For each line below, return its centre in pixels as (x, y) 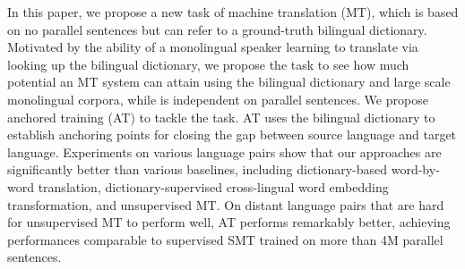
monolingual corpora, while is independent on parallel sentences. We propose (218, 99)
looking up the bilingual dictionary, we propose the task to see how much (208, 64)
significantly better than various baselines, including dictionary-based (198, 169)
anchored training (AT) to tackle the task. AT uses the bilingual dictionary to (221, 117)
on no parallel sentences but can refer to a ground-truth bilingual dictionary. (217, 29)
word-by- (415, 169)
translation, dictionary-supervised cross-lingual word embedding (213, 186)
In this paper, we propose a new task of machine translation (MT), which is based (233, 12)
